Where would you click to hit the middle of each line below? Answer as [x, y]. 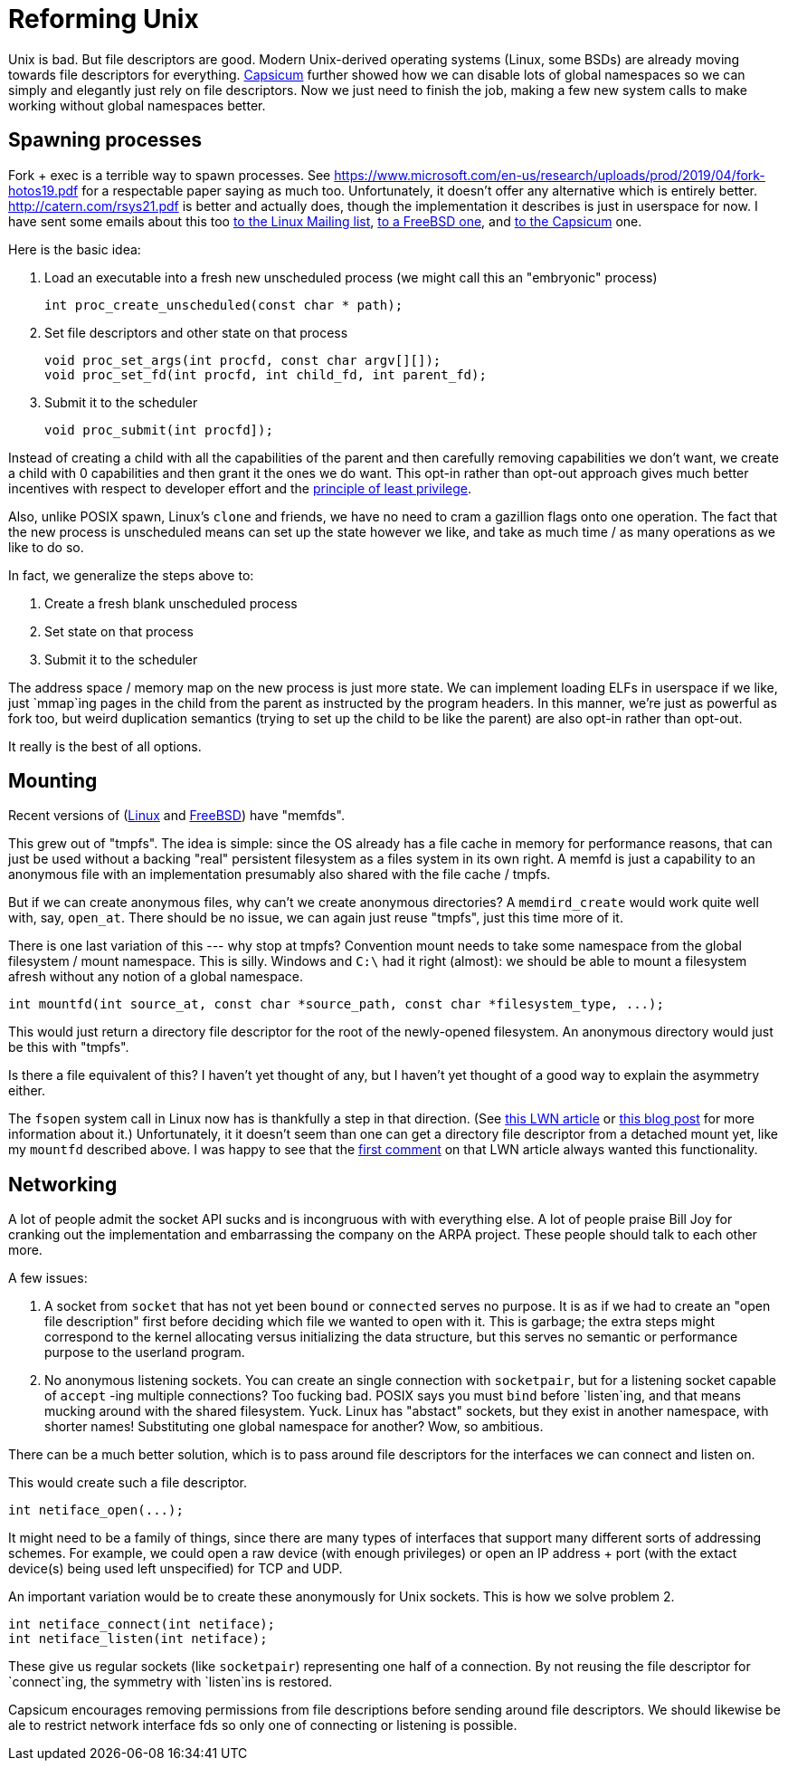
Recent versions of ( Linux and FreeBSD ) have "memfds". [176, 816]
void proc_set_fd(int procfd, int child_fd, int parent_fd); [266, 374]
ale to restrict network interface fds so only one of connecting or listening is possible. [263, 1725]
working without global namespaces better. [137, 105]
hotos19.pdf [43, 190]
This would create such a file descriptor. [128, 1483]
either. [27, 1091]
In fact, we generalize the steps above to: [131, 575]
